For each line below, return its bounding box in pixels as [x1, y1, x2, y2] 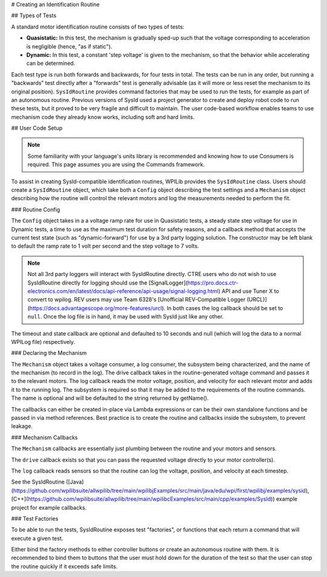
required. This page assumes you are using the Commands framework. [27, 161, 205, 168]
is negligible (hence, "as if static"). [26, 42, 113, 50]
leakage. [11, 422, 33, 430]
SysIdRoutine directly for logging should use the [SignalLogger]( [27, 279, 188, 286]
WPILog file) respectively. [11, 338, 76, 345]
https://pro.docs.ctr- [187, 279, 239, 286]
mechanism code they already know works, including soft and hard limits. [11, 113, 195, 121]
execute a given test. [11, 535, 64, 542]
